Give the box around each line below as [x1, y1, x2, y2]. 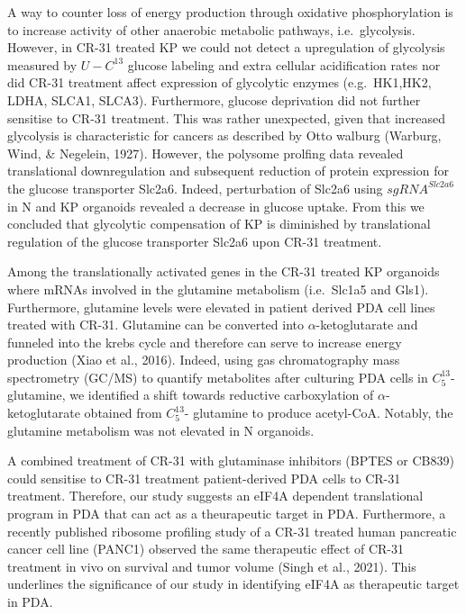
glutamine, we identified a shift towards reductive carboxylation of [7, 385, 374, 404]
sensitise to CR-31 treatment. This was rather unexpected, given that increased [7, 108, 446, 127]
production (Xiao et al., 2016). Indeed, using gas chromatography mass [7, 350, 400, 369]
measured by [7, 55, 78, 74]
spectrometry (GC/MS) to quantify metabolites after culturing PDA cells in [7, 367, 428, 386]
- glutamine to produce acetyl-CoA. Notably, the [184, 403, 453, 422]
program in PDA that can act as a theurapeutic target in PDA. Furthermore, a [7, 504, 446, 523]
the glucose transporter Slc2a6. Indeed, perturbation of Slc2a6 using [7, 178, 383, 197]
